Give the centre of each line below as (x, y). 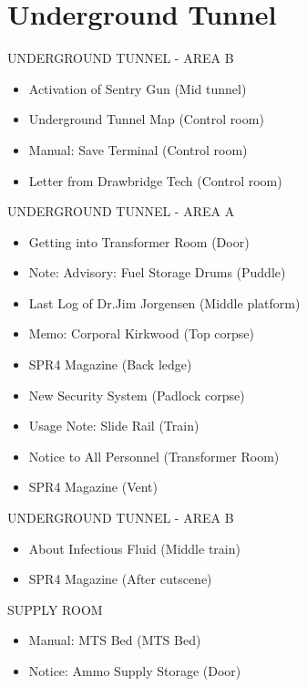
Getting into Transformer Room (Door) (139, 241)
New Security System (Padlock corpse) (137, 395)
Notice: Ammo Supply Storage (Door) (135, 671)
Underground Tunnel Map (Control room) (146, 119)
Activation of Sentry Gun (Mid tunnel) (138, 88)
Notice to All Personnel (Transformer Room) (154, 456)
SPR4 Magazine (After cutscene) (120, 579)
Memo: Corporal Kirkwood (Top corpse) (141, 333)
